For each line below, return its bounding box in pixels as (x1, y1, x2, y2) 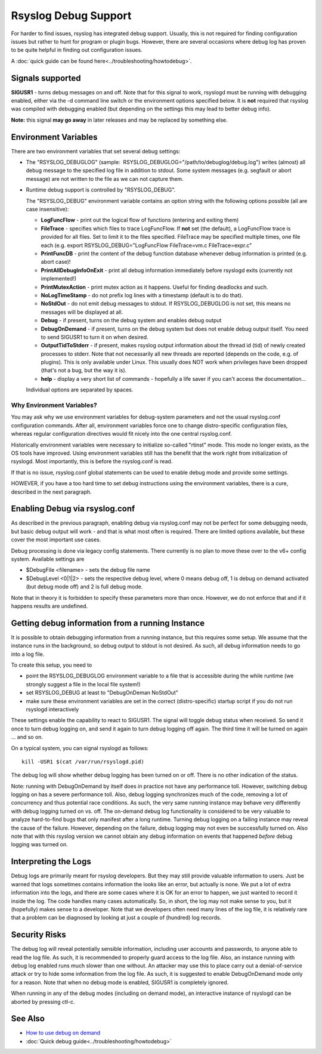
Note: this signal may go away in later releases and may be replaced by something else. (11, 116, 228, 124)
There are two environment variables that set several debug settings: (11, 147, 181, 155)
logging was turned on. (11, 841, 68, 848)
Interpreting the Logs (11, 856, 92, 867)
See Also (11, 1013, 45, 1024)
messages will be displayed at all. (41, 308, 123, 316)
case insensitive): (26, 206, 69, 213)
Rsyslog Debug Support (11, 9, 132, 22)
